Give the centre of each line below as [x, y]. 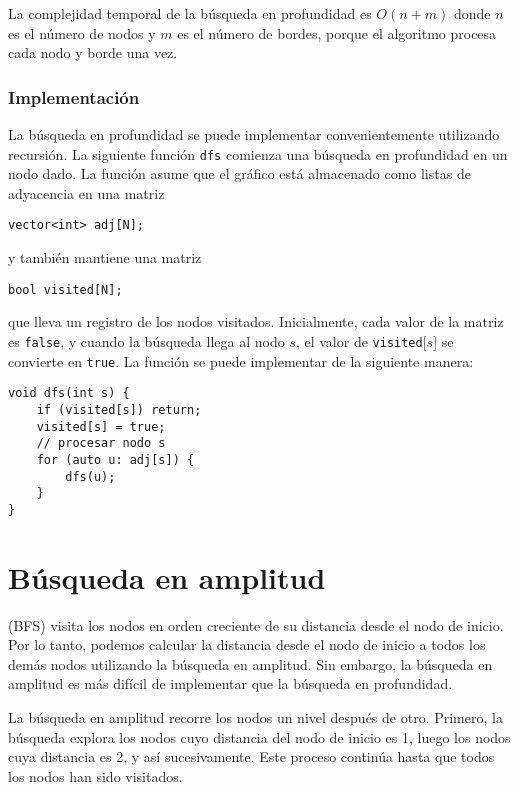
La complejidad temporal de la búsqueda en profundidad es [190, 13]
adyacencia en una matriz [86, 192]
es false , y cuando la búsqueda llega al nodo [146, 340]
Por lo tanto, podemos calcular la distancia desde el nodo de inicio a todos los [247, 644]
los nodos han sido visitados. [95, 775]
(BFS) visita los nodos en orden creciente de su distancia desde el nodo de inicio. [256, 624]
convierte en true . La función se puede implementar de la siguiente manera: [241, 360]
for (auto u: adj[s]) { [115, 459]
